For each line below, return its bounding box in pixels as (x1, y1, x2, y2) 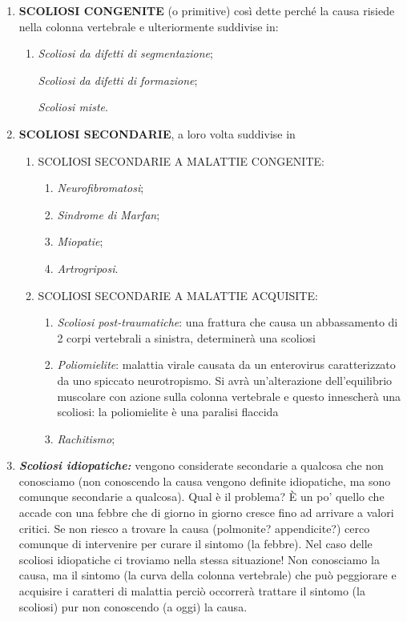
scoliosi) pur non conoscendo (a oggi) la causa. (18, 598, 248, 615)
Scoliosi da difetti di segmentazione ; (38, 45, 213, 62)
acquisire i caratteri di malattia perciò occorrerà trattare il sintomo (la (18, 583, 365, 599)
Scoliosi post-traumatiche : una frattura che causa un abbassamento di (57, 314, 398, 331)
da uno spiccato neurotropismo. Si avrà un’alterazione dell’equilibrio (57, 371, 393, 388)
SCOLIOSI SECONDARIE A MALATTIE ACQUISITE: (38, 286, 318, 303)
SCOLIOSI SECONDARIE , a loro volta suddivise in (18, 125, 296, 142)
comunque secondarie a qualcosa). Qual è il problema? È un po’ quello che (18, 488, 385, 505)
